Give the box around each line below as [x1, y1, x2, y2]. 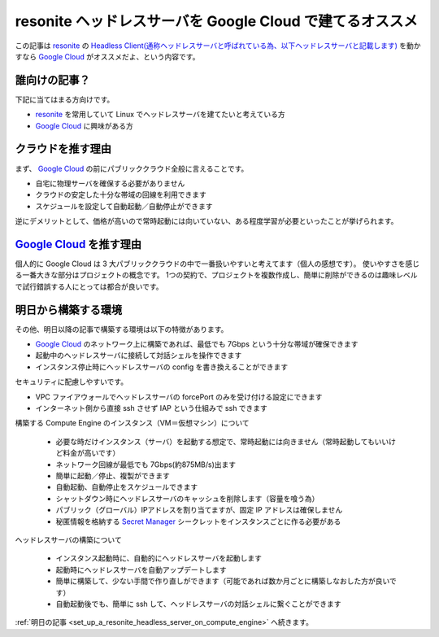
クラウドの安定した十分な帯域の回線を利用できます [35, 190, 206, 199]
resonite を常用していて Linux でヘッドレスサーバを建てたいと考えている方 [35, 110, 285, 120]
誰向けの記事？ [15, 73, 90, 87]
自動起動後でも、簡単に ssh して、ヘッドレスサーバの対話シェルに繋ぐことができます [55, 599, 341, 609]
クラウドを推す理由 [15, 142, 111, 156]
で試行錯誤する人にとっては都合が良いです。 [15, 281, 163, 291]
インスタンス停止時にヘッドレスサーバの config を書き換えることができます [35, 362, 289, 372]
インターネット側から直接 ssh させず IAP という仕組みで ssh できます [35, 404, 268, 413]
